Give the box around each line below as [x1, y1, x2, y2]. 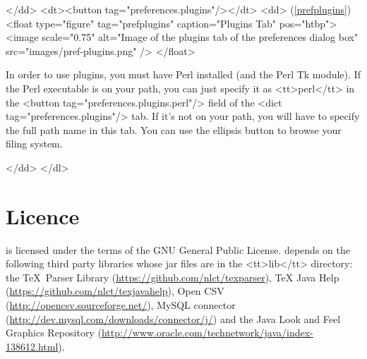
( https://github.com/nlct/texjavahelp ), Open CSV [6, 284, 224, 298]
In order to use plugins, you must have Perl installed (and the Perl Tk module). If [6, 67, 361, 82]
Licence [6, 201, 80, 230]
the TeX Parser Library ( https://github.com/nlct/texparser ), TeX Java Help [6, 269, 339, 284]
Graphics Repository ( [6, 325, 102, 340]
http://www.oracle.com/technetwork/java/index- [101, 325, 313, 340]
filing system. [6, 136, 63, 151]
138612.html [6, 339, 59, 353]
